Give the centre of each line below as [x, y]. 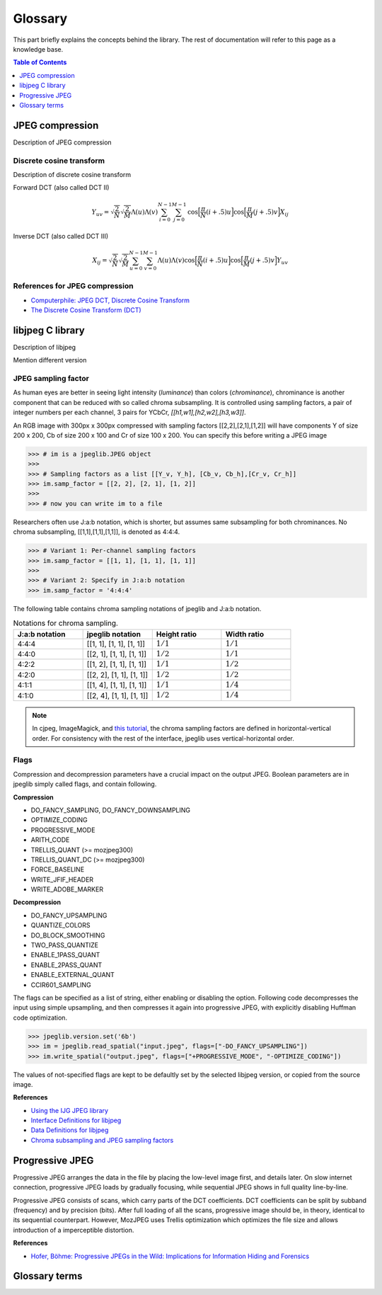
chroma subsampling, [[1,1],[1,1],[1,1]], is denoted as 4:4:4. [97, 532]
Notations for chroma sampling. [65, 623]
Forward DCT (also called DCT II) [61, 188]
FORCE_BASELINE [58, 869]
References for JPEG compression [73, 286]
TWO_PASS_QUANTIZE [65, 945]
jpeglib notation [114, 634]
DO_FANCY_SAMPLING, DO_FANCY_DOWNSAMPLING [111, 810]
